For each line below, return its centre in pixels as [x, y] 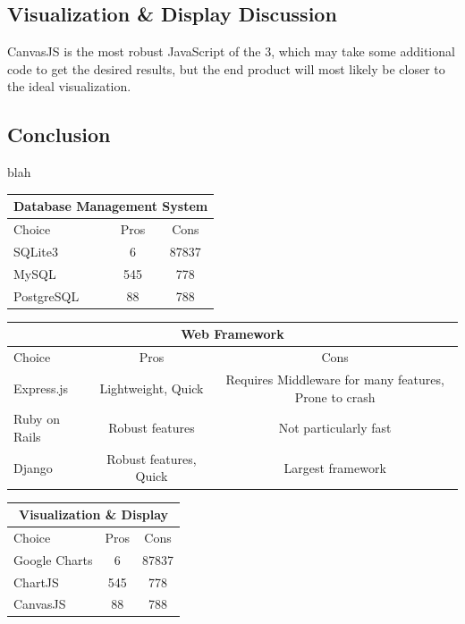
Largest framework [335, 467]
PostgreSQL [46, 295]
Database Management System [111, 206]
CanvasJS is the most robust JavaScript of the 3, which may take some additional [231, 51]
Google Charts [53, 559]
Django [33, 467]
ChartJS [36, 582]
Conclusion [59, 135]
